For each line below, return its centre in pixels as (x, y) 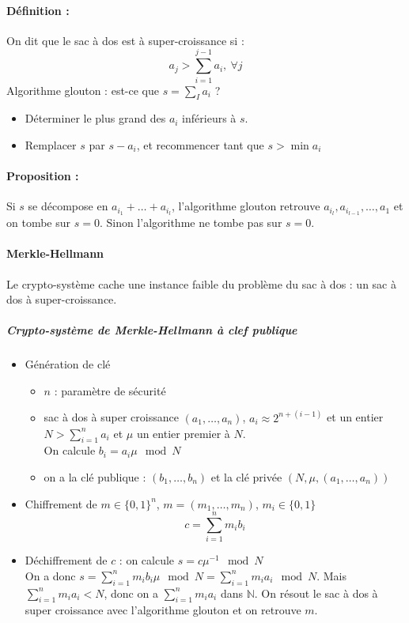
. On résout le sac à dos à (316, 593)
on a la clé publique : (95, 476)
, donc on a (131, 593)
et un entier (355, 417)
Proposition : (43, 176)
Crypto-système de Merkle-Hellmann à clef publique (152, 330)
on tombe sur (39, 223)
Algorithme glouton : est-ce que (83, 90)
